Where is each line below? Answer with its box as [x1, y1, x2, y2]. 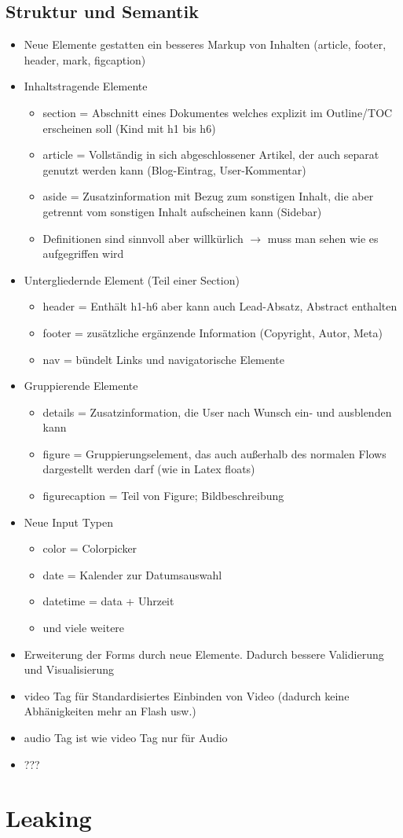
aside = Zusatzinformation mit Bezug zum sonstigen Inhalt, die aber [42, 188, 374, 204]
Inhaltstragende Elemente [24, 78, 148, 94]
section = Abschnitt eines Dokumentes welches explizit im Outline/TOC [42, 104, 393, 120]
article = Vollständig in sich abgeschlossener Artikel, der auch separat [42, 146, 379, 163]
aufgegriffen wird [42, 245, 124, 262]
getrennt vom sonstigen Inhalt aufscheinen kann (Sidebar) [42, 203, 322, 219]
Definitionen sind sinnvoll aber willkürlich [42, 230, 244, 246]
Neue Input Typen [24, 513, 113, 530]
